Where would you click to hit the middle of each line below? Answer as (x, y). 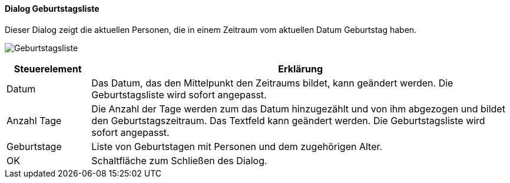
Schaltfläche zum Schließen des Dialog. (179, 160)
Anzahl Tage (34, 120)
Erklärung (301, 69)
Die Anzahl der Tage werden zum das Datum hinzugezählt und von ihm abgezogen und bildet (298, 109)
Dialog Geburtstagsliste (52, 9)
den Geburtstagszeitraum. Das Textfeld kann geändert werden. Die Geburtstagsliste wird (288, 120)
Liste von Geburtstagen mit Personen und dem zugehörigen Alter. (237, 146)
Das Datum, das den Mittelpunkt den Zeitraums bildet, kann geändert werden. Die (272, 83)
